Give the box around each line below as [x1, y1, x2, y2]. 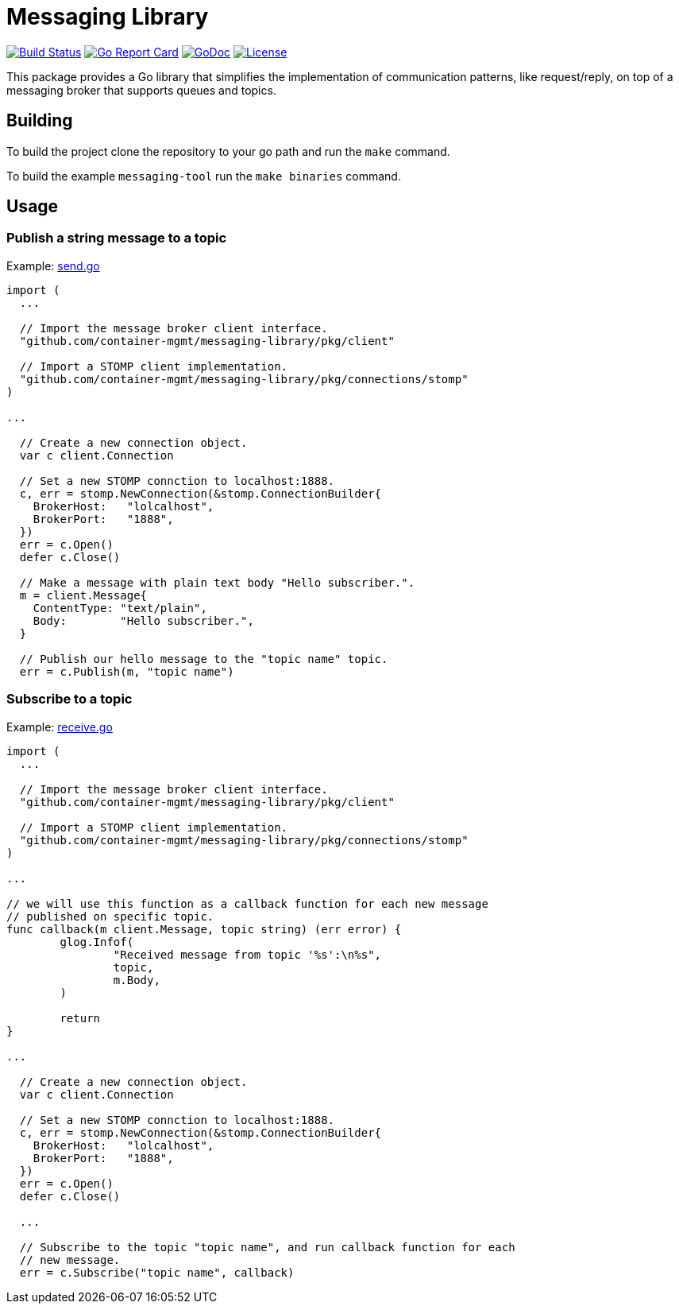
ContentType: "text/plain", [33, 601, 207, 614]
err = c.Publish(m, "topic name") [19, 665, 234, 678]
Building [6, 110, 73, 131]
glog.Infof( [60, 935, 134, 948]
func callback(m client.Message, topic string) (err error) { [6, 922, 402, 936]
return [60, 1011, 101, 1025]
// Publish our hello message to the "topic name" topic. [19, 652, 388, 665]
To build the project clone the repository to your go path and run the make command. [6, 144, 450, 158]
